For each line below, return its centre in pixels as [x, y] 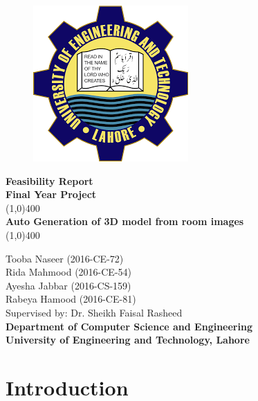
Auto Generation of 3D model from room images [125, 221]
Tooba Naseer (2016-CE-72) [65, 258]
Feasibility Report [49, 180]
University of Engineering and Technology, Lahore [128, 340]
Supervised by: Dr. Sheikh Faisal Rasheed [94, 312]
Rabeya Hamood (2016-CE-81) [71, 299]
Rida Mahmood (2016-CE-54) [69, 272]
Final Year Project [51, 194]
